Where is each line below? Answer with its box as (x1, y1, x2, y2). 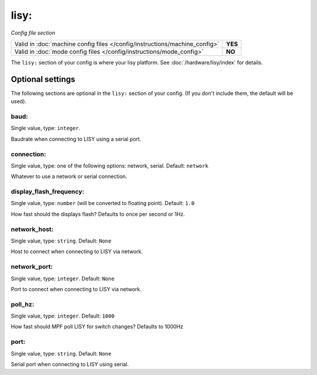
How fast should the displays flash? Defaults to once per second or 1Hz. (11, 210, 185, 217)
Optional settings (11, 74, 76, 84)
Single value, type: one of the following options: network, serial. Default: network (11, 162, 208, 169)
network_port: (11, 262, 53, 271)
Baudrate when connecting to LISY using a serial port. (11, 135, 141, 142)
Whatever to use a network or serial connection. (11, 173, 127, 180)
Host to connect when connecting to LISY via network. (11, 248, 143, 255)
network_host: (11, 225, 54, 233)
